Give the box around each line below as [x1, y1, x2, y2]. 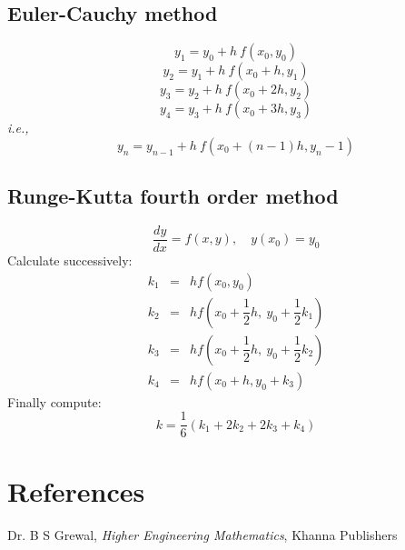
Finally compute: [7, 392, 102, 411]
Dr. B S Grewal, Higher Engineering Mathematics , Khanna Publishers [7, 525, 398, 544]
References [7, 472, 145, 509]
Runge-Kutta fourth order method [7, 182, 339, 210]
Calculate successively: [7, 251, 133, 270]
